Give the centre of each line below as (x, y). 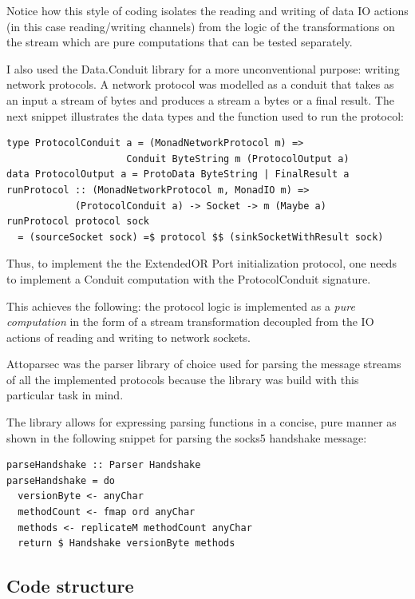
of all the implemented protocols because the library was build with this (183, 379)
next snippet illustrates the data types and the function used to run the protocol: (205, 115)
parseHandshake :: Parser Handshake (104, 465)
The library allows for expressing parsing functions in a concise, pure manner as (202, 422)
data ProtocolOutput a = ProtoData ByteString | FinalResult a (178, 175)
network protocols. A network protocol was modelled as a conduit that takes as (200, 84)
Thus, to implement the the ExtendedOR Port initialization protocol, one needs (202, 263)
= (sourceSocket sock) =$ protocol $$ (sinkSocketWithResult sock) (201, 237)
